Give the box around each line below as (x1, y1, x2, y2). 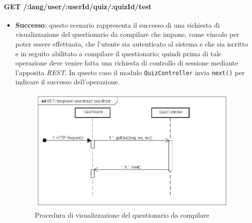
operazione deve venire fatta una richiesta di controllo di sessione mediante (15, 58, 238, 68)
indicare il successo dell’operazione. (15, 77, 120, 87)
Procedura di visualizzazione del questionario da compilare (34, 209, 209, 220)
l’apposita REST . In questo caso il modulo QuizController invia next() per (15, 67, 245, 77)
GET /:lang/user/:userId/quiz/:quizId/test (4, 1, 151, 11)
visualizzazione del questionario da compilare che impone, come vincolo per (15, 29, 239, 39)
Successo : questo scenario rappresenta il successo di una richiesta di (15, 19, 220, 30)
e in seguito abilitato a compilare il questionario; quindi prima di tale (15, 48, 221, 58)
